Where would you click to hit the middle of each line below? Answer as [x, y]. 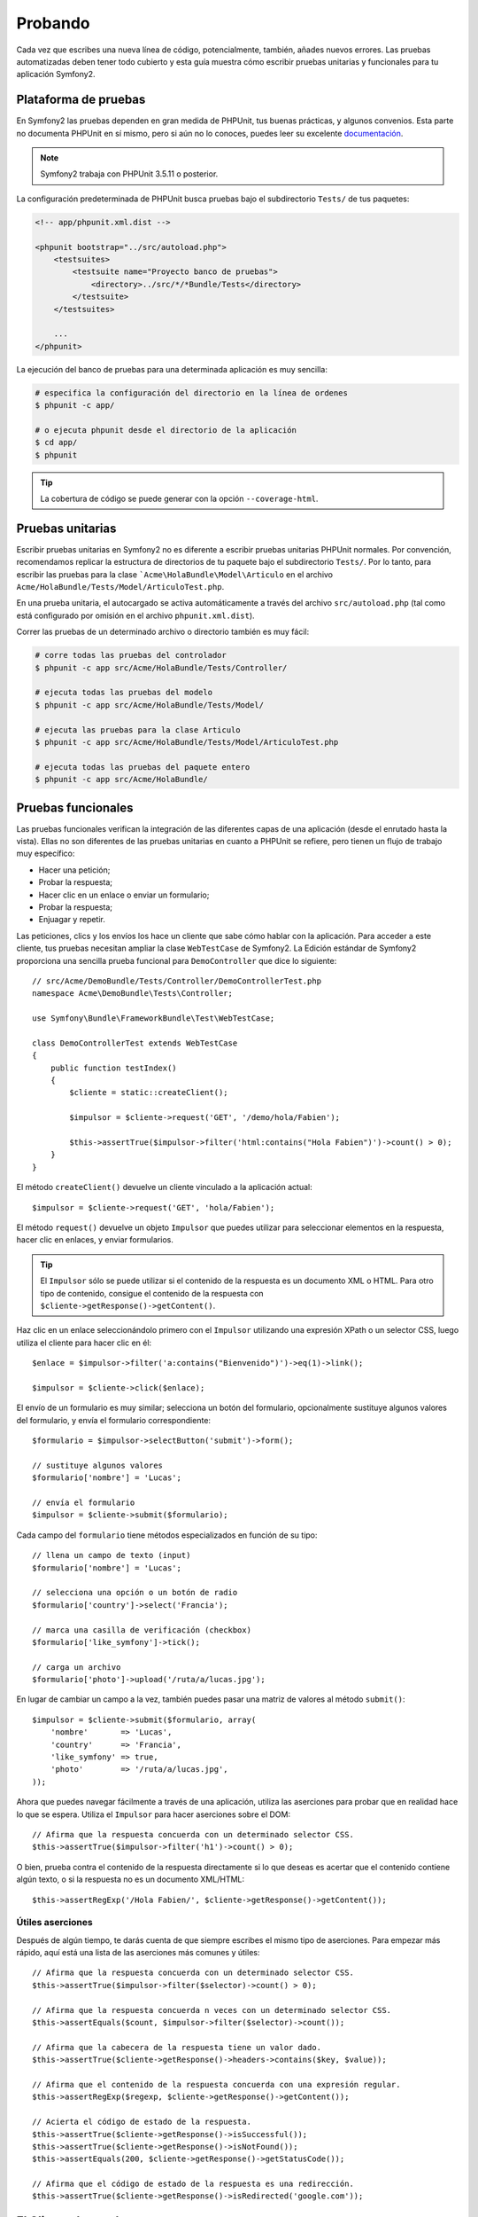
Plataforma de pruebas [81, 100]
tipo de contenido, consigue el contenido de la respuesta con [152, 1293]
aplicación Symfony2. [56, 74]
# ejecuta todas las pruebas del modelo [123, 693]
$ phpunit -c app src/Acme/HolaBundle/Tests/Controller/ [161, 668]
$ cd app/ [56, 443]
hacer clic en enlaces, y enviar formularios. [95, 1240]
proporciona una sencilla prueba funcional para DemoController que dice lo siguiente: [177, 960]
